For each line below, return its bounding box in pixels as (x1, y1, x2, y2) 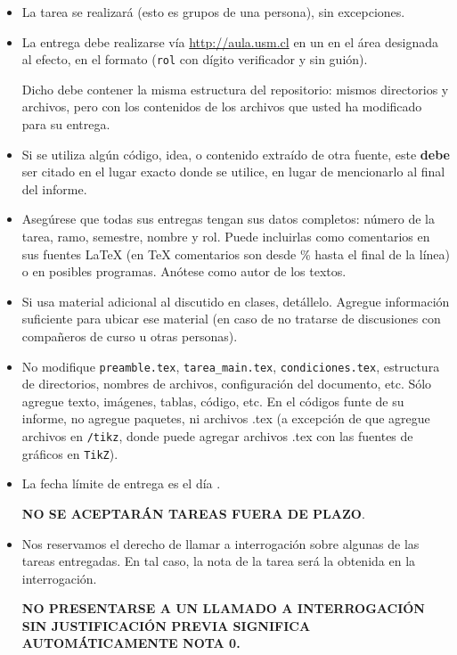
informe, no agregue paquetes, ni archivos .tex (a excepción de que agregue (21, 409, 430, 428)
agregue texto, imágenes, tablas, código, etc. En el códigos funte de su (21, 391, 404, 410)
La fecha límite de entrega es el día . (21, 474, 221, 493)
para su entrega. (21, 115, 110, 134)
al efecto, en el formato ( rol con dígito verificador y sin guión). (21, 50, 368, 69)
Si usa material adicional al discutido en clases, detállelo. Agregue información (21, 291, 450, 310)
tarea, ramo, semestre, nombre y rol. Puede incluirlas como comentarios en (21, 227, 430, 245)
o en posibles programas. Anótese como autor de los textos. (21, 262, 347, 281)
